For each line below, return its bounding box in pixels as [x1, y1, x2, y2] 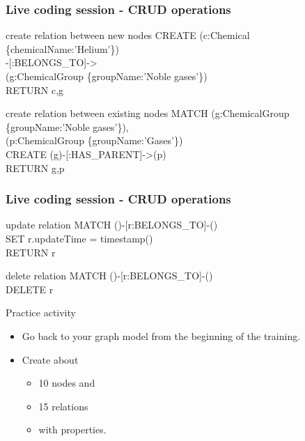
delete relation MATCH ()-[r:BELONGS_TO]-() [6, 268, 213, 283]
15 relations [38, 399, 88, 413]
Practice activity [6, 305, 76, 320]
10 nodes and [38, 376, 95, 390]
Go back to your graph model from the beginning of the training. [22, 328, 301, 343]
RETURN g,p [6, 160, 65, 175]
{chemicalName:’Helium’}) [6, 41, 119, 56]
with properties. [38, 422, 107, 437]
